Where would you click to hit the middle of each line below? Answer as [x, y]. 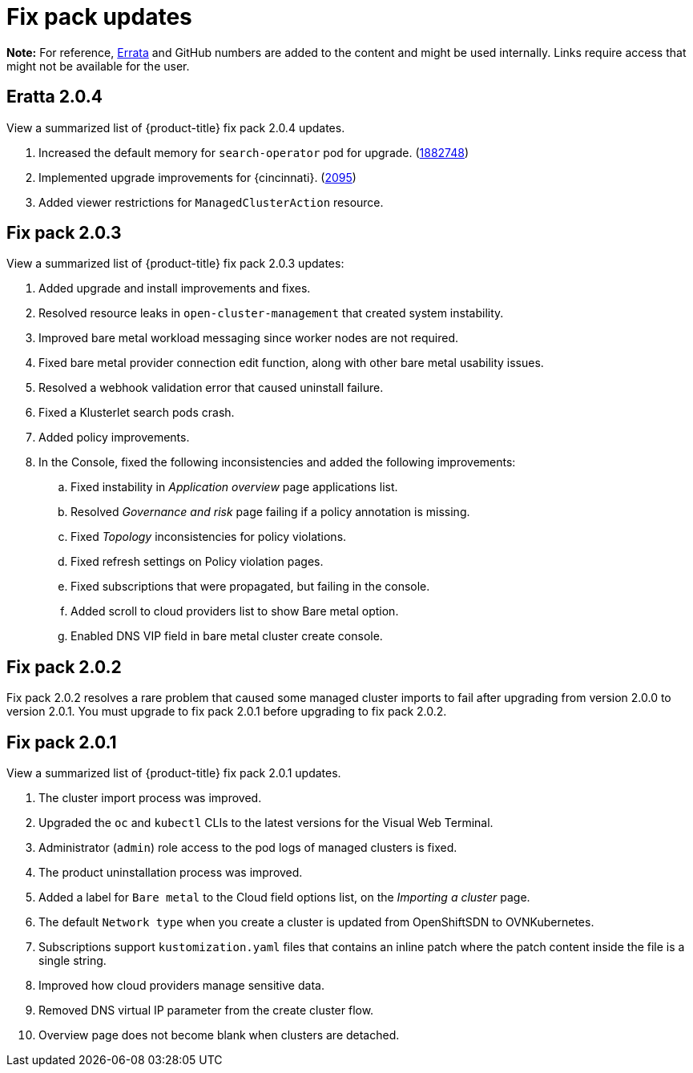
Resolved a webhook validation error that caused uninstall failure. [211, 388]
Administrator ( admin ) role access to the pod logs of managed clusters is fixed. [248, 848]
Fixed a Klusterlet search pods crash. [137, 413]
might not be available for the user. [98, 66]
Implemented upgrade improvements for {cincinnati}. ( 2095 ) [197, 177]
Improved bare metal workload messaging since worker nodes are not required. [249, 338]
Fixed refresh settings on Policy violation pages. [197, 562]
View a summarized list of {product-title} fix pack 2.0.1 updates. [174, 773]
